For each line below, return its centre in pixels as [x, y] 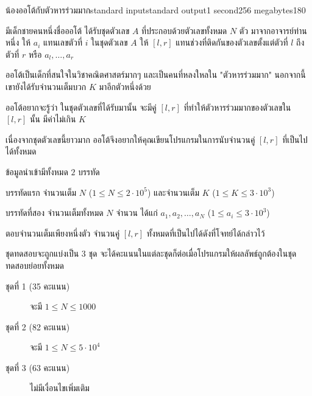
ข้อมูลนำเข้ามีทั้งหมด [37, 171]
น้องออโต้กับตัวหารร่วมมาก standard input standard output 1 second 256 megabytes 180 [156, 10]
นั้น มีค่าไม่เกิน [53, 119]
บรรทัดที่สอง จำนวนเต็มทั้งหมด [55, 213]
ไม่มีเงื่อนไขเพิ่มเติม [60, 388]
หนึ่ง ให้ [18, 42]
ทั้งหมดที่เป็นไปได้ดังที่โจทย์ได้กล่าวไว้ [206, 233]
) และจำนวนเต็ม [173, 192]
